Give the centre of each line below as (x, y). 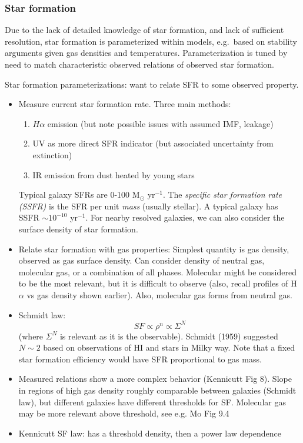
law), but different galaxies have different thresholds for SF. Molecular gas (152, 402)
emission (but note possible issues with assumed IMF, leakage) (160, 123)
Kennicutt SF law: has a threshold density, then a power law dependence (150, 433)
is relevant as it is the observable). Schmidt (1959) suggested (169, 336)
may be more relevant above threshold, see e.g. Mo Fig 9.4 (124, 413)
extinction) (52, 154)
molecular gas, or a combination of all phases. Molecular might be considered (157, 272)
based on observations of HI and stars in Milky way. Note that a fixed (169, 347)
